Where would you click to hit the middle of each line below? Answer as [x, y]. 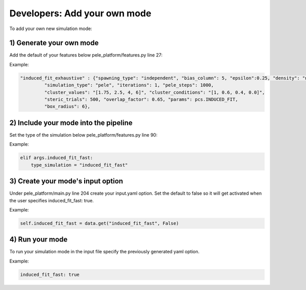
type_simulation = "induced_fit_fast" [79, 165]
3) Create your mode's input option [66, 181]
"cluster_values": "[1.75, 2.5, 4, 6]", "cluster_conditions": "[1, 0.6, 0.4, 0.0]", [155, 92]
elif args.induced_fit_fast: [57, 158]
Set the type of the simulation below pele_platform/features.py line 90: [83, 135]
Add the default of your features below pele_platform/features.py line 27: [86, 55]
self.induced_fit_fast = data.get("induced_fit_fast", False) [99, 223]
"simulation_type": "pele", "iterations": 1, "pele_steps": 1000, [129, 85]
